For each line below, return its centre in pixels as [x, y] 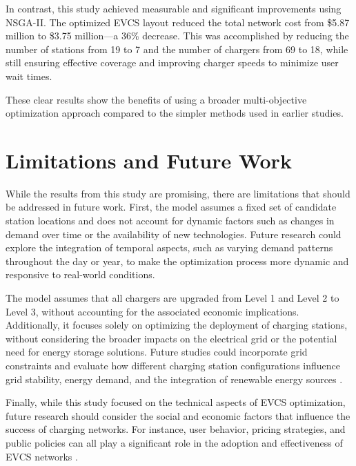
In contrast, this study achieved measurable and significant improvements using [174, 8]
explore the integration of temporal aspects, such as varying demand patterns [169, 247]
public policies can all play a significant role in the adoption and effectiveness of [174, 442]
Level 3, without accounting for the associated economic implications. [152, 311]
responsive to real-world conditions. [80, 274]
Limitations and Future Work [149, 160]
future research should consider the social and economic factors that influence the [178, 415]
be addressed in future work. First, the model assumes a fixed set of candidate [171, 207]
